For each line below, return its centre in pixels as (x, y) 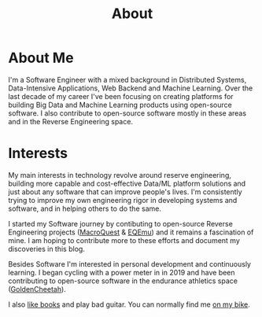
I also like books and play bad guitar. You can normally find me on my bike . (129, 304)
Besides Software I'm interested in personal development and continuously (130, 264)
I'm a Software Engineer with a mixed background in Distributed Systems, (127, 79)
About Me (41, 58)
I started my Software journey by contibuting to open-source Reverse (121, 223)
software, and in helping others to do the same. (85, 208)
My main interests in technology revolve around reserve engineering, (120, 175)
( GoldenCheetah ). (37, 289)
